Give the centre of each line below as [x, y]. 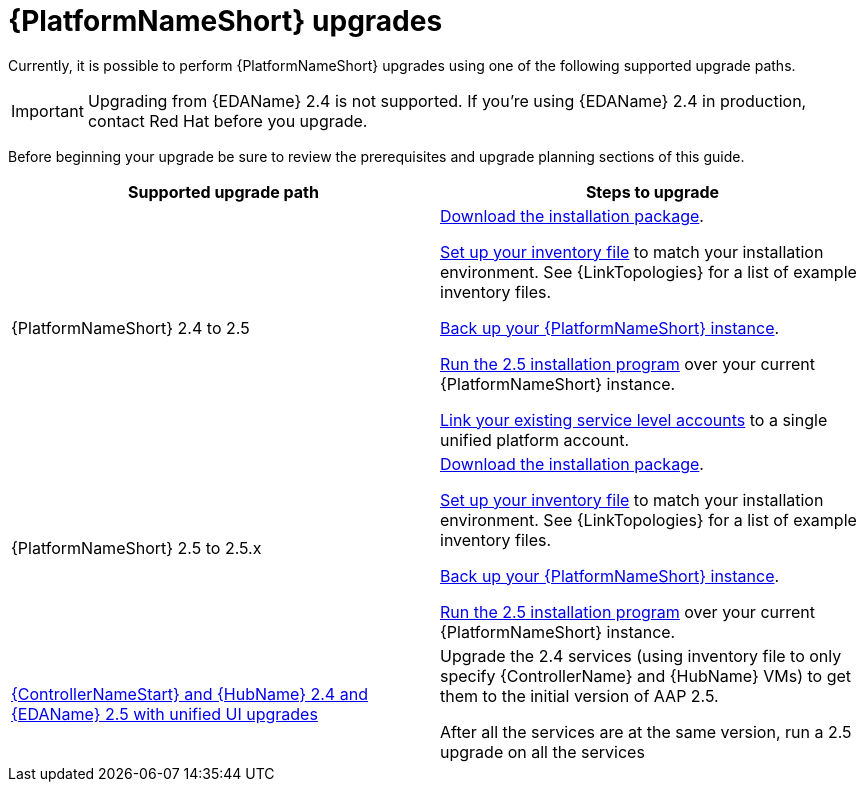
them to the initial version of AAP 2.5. [579, 695]
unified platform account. [535, 439]
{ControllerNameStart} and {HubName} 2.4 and [189, 693]
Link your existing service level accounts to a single [634, 419]
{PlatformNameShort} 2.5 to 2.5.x [136, 547]
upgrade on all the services [542, 751]
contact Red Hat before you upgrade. [227, 120]
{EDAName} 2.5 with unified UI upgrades [164, 713]
